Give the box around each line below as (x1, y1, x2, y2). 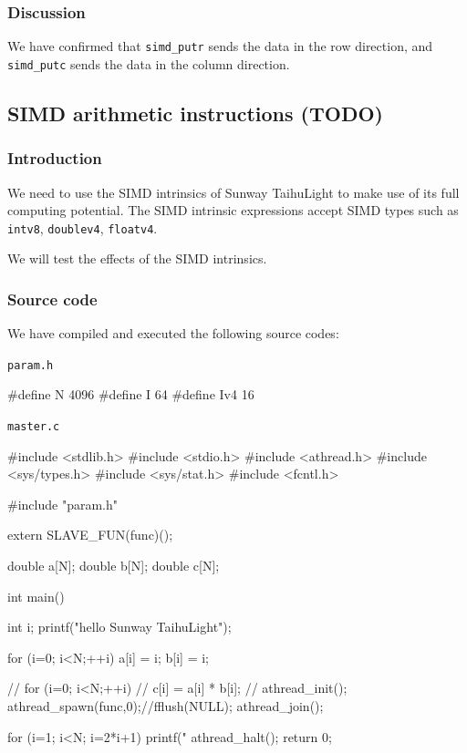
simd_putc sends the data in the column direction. (7, 54, 290, 73)
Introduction (7, 147, 102, 170)
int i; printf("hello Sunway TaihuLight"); (7, 617, 232, 636)
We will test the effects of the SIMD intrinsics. (7, 249, 267, 268)
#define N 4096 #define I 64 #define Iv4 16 (7, 385, 254, 404)
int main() (7, 586, 65, 605)
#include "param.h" (7, 494, 118, 513)
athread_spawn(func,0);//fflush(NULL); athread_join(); (7, 696, 324, 716)
